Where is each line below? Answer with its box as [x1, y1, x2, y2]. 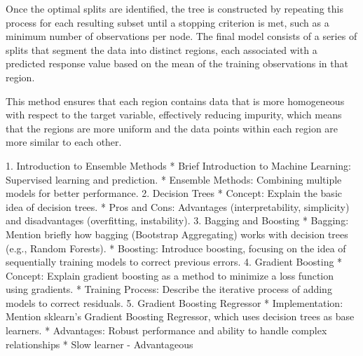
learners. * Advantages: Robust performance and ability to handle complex [6, 323, 327, 338]
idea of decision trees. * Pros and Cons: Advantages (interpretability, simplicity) [6, 199, 350, 214]
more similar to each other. [6, 135, 122, 149]
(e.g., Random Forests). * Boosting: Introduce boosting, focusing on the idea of [6, 240, 346, 255]
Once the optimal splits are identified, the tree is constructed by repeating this [6, 1, 343, 15]
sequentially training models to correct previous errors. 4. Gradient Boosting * [6, 254, 343, 269]
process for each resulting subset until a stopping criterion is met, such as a [6, 15, 329, 29]
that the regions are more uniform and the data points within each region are [6, 121, 338, 135]
